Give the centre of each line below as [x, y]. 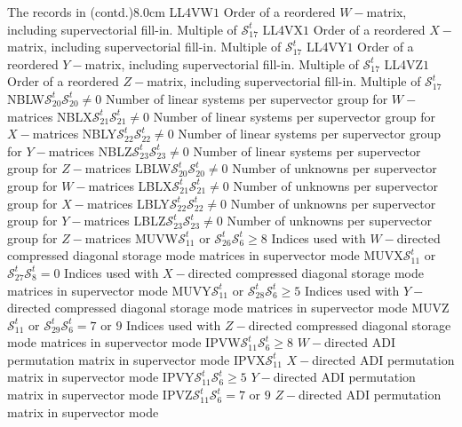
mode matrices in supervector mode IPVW [124, 342]
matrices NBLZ [90, 150]
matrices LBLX [130, 185]
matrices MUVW [131, 237]
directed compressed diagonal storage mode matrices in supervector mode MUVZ [228, 308]
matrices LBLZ [125, 221]
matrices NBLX [50, 116]
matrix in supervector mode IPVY [101, 377]
